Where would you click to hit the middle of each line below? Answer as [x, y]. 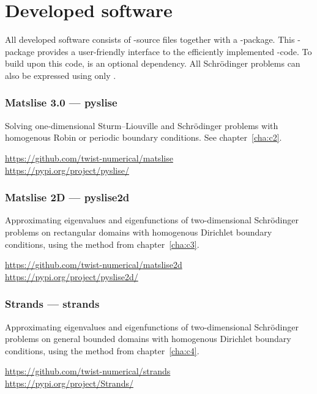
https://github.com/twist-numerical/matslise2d [94, 265]
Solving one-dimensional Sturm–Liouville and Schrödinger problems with [142, 125]
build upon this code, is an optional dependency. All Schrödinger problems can [153, 63]
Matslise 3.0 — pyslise [61, 102]
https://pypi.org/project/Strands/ [69, 383]
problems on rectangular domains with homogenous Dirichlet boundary [139, 232]
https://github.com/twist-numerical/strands [88, 371]
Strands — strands [52, 304]
